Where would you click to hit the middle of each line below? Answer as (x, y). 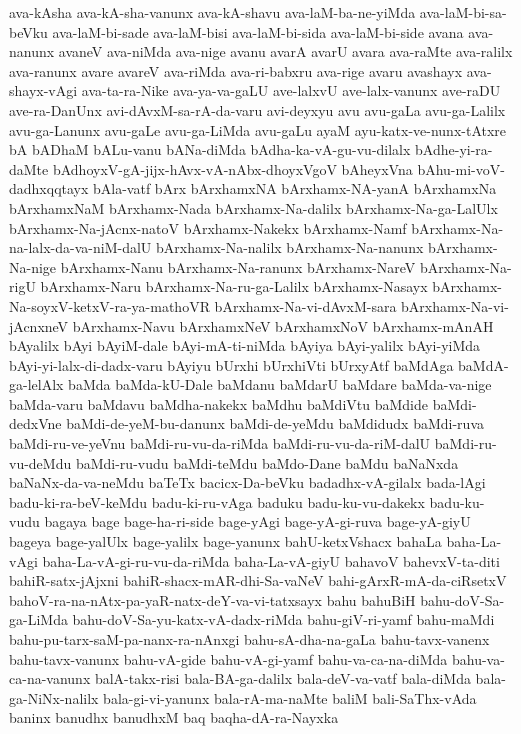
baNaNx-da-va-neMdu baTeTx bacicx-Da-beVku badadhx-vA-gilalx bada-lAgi (247, 482)
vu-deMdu (40, 462)
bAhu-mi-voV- (461, 168)
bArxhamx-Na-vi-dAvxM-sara (305, 305)
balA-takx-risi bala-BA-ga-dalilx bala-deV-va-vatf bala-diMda (282, 678)
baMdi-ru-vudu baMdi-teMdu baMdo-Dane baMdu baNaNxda (267, 462)
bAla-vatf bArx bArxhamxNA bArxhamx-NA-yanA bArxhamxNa (295, 188)
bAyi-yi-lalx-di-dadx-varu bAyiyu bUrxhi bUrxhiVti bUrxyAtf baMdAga (231, 364)
